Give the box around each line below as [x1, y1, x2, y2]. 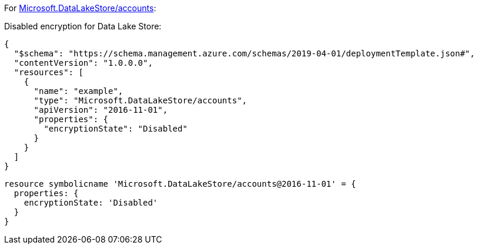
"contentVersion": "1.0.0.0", [14, 58, 153, 68]
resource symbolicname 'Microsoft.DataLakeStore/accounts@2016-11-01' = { [4, 179, 356, 189]
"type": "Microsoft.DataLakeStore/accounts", [34, 96, 248, 105]
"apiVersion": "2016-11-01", [34, 105, 168, 115]
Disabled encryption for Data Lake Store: [4, 21, 162, 31]
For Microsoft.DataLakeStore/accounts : [4, 3, 156, 13]
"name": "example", [34, 86, 123, 96]
